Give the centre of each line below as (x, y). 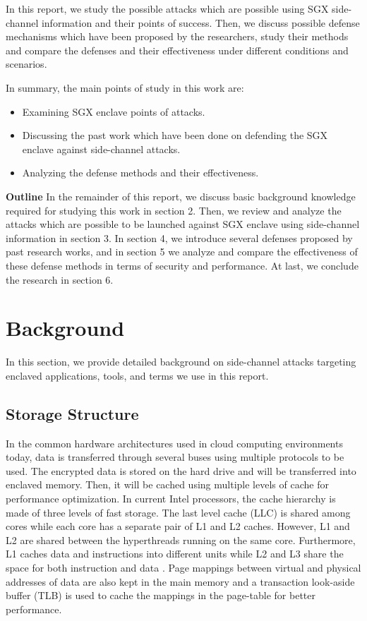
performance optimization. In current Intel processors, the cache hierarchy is (171, 498)
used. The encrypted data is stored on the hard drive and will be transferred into (181, 470)
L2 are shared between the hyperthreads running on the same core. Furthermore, (181, 539)
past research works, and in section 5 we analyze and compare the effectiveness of (182, 252)
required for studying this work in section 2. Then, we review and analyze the (174, 210)
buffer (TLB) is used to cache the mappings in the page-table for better (161, 595)
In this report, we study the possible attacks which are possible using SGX (167, 8)
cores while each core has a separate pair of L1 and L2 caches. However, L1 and (178, 526)
